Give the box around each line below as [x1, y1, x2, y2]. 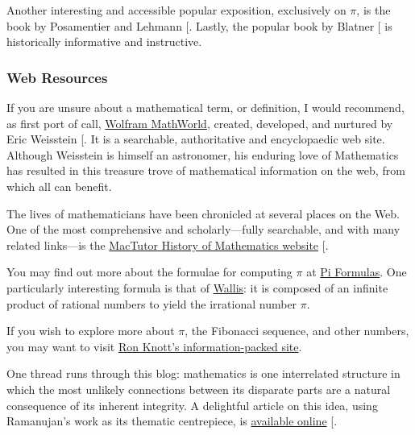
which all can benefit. [6, 177, 112, 194]
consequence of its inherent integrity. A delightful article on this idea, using [6, 396, 378, 413]
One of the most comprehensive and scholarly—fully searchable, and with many [6, 221, 400, 238]
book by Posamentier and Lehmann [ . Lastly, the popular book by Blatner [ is [6, 17, 392, 34]
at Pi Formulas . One [306, 263, 407, 280]
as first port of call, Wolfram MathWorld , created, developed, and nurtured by [6, 114, 393, 131]
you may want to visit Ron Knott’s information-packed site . [6, 338, 302, 354]
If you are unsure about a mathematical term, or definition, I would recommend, [6, 99, 405, 115]
